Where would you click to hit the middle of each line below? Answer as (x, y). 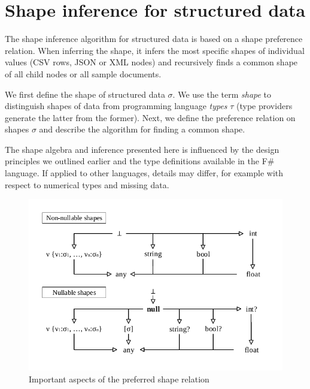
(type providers (265, 106)
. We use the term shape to (222, 94)
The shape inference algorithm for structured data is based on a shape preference (154, 39)
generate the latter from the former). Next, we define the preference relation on (150, 117)
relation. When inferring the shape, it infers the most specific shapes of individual (155, 50)
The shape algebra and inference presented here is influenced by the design (142, 149)
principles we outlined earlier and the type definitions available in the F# (140, 161)
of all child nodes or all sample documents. (83, 73)
